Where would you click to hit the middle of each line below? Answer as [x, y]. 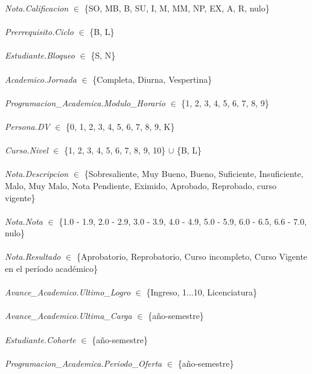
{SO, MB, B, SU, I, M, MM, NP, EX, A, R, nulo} [177, 8]
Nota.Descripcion [37, 174]
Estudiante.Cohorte [40, 339]
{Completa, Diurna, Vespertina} [152, 79]
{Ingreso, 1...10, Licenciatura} [202, 292]
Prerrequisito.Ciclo [39, 32]
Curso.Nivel [27, 150]
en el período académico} [52, 269]
